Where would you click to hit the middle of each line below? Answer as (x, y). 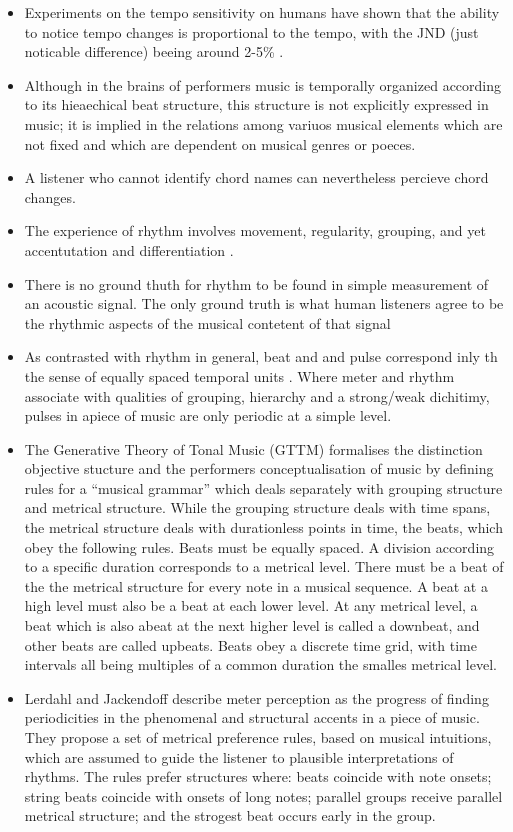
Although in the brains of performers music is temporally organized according (263, 84)
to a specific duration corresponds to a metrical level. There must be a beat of (264, 566)
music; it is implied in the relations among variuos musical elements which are (263, 123)
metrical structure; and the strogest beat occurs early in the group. (230, 815)
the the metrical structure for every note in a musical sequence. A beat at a (256, 585)
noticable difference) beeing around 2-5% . (154, 51)
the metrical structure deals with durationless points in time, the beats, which (263, 527)
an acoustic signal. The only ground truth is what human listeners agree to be (264, 303)
